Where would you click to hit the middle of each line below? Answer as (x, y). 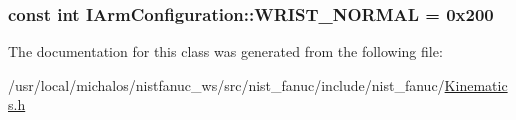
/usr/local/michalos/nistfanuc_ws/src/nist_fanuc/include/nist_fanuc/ (226, 84)
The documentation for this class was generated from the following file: (225, 51)
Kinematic (476, 84)
